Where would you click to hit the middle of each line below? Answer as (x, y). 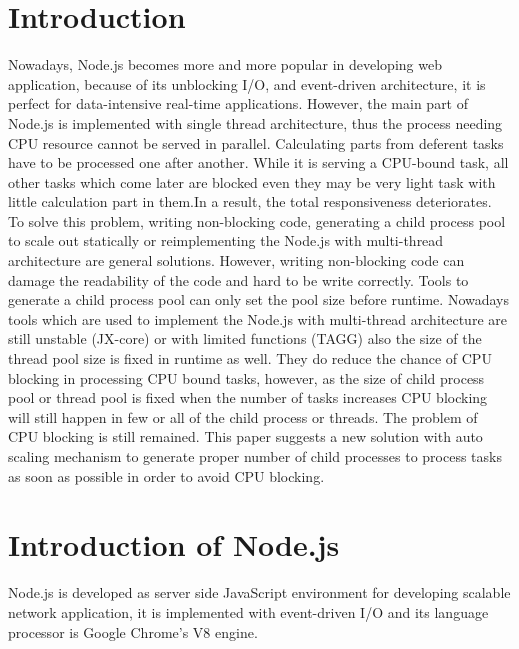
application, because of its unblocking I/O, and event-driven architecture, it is (247, 83)
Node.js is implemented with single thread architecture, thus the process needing (255, 122)
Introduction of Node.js (174, 544)
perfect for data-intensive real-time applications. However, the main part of (238, 103)
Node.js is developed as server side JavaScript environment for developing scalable (259, 592)
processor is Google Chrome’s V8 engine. (133, 631)
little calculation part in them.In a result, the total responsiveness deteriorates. (250, 201)
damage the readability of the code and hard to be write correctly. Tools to (238, 279)
